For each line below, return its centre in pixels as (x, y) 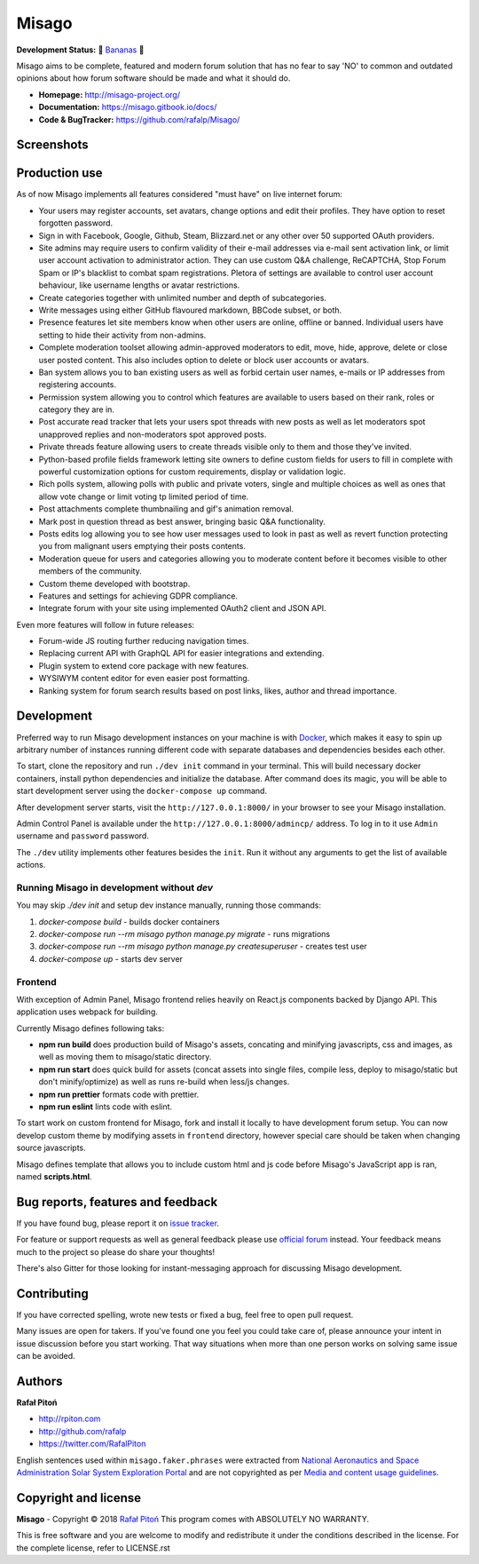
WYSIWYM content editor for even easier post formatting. (144, 679)
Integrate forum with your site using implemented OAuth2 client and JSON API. (183, 608)
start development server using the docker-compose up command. (142, 791)
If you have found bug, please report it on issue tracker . (118, 1223)
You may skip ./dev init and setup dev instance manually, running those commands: (169, 905)
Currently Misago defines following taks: (90, 1028)
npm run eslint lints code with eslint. (106, 1107)
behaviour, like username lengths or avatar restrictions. (139, 285)
